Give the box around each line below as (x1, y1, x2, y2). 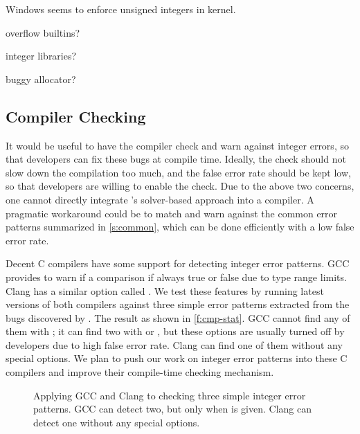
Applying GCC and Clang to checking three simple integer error (33, 388, 306, 402)
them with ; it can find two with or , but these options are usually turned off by (6, 324, 345, 338)
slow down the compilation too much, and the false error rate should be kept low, (6, 165, 351, 179)
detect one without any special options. (33, 415, 200, 429)
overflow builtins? (6, 25, 80, 39)
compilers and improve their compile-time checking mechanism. (6, 365, 274, 379)
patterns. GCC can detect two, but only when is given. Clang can (33, 401, 312, 416)
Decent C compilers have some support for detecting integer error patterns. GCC (6, 256, 350, 271)
